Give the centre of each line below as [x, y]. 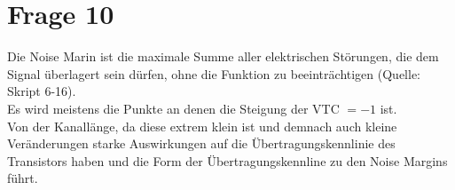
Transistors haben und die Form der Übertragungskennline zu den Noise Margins [227, 160]
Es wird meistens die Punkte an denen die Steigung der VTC [173, 108]
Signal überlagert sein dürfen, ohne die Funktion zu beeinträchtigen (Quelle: [214, 73]
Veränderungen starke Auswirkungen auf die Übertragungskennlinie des [201, 143]
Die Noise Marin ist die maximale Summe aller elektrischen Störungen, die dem [223, 56]
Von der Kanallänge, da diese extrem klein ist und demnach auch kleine [202, 126]
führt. [23, 178]
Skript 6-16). [42, 91]
